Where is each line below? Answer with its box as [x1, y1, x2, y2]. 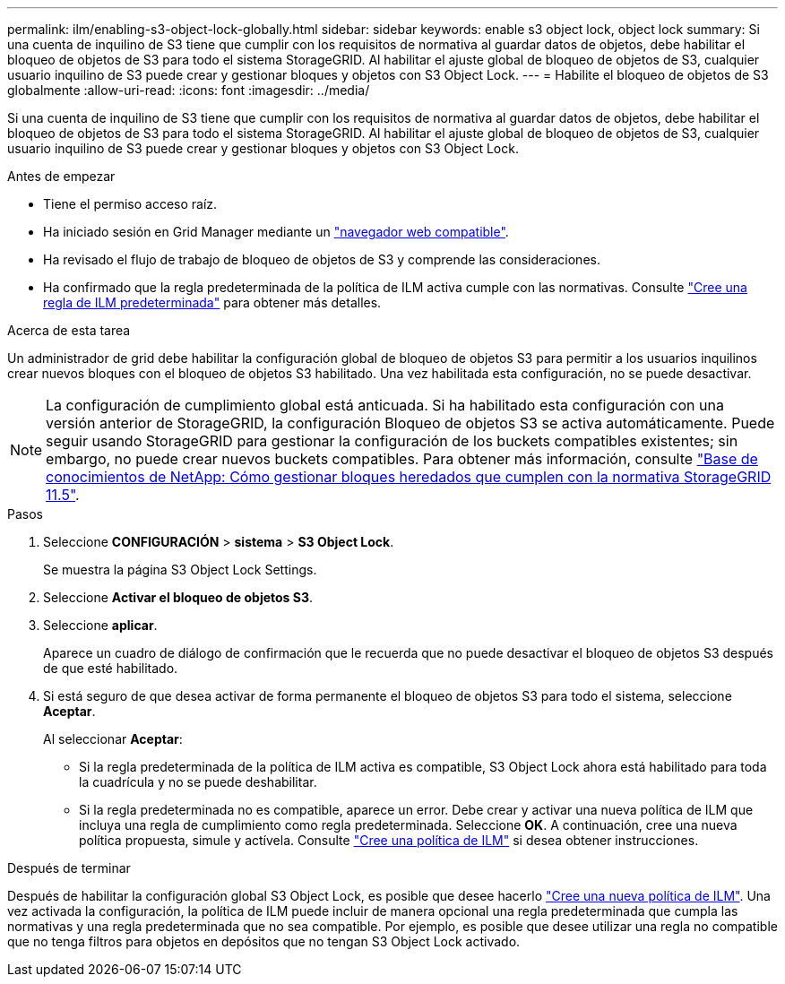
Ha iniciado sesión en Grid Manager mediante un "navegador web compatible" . [43, 224, 509, 239]
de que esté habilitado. [43, 660, 178, 676]
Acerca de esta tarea [7, 323, 131, 338]
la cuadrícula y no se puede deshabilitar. [79, 774, 317, 790]
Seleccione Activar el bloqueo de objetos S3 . [43, 590, 313, 605]
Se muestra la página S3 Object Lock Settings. [43, 562, 317, 577]
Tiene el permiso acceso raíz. [43, 196, 218, 211]
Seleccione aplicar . [43, 617, 158, 633]
